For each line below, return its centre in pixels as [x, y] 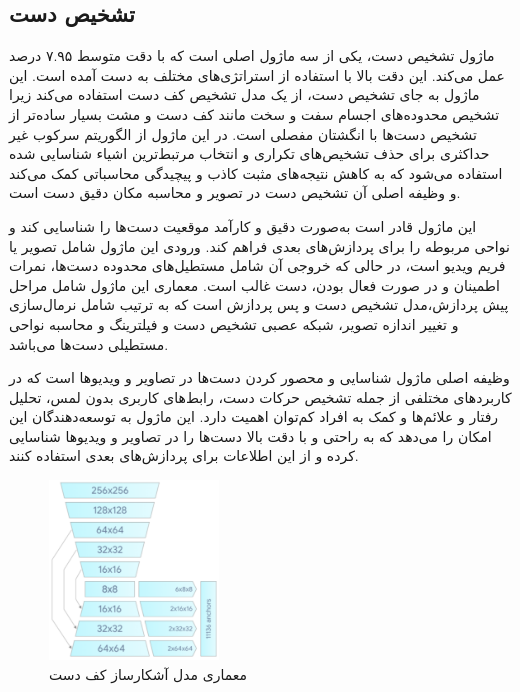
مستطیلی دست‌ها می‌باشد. [89, 343]
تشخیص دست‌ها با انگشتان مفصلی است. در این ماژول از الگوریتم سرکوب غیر [243, 133]
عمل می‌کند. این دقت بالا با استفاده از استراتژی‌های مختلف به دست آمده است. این [257, 74]
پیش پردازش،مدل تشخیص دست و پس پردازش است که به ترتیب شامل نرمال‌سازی [259, 304]
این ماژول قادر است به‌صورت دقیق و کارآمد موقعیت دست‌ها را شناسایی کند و [243, 225]
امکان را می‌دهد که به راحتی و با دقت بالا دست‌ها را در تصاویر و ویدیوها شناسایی [250, 435]
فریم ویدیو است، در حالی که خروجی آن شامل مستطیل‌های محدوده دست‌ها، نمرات [257, 265]
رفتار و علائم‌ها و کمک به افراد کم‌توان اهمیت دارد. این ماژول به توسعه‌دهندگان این [254, 416]
